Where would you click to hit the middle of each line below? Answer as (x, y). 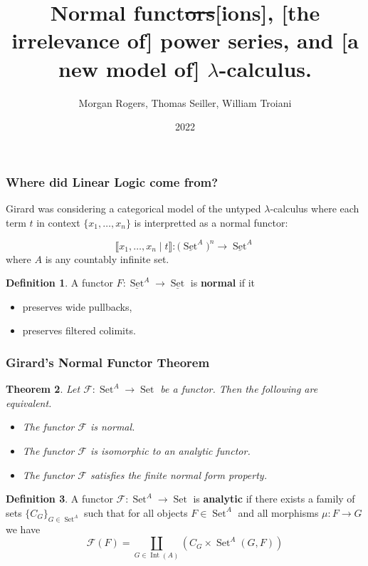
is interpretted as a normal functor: (211, 222)
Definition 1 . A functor (59, 283)
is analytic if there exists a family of (274, 499)
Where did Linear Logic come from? (112, 181)
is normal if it (223, 283)
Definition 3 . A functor (59, 499)
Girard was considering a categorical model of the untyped (133, 208)
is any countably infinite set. (107, 258)
